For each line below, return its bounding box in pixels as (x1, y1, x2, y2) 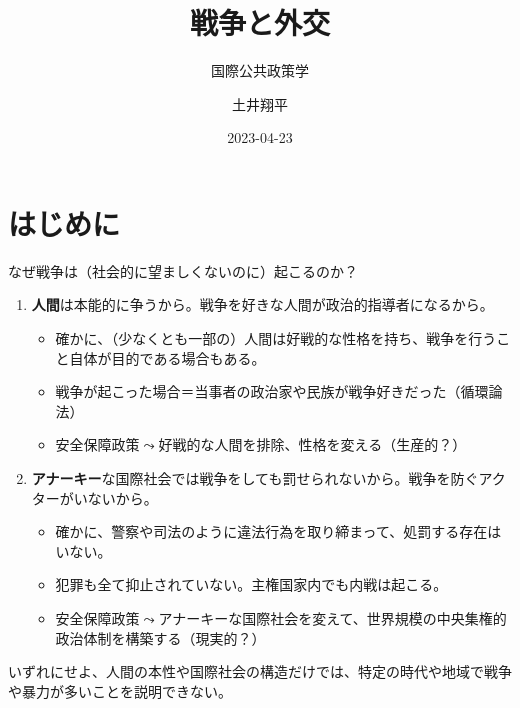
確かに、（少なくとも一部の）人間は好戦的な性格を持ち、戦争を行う (55, 328, 497, 349)
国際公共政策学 (211, 60, 309, 81)
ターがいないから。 (31, 487, 158, 508)
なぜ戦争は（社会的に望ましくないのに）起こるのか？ (8, 260, 358, 281)
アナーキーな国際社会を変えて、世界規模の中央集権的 (158, 607, 507, 628)
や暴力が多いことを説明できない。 (8, 680, 232, 701)
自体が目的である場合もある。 (69, 347, 266, 368)
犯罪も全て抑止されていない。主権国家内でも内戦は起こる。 (55, 574, 448, 595)
